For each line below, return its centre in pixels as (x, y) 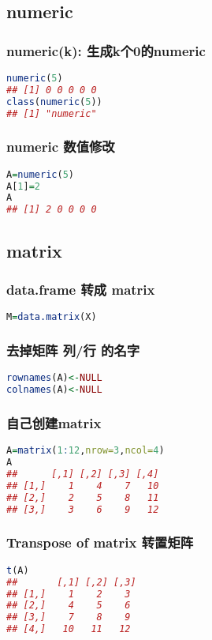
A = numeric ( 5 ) (40, 174)
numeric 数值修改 (61, 147)
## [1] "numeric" (52, 113)
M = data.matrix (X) (52, 317)
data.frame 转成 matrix (81, 289)
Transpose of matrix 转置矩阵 (100, 542)
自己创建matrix (54, 422)
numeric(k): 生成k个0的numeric (106, 50)
